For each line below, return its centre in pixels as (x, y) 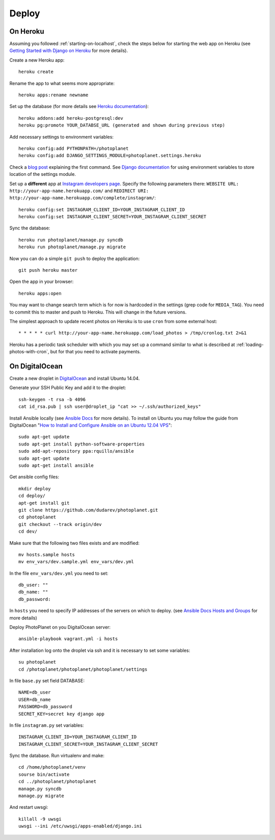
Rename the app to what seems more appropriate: (62, 83)
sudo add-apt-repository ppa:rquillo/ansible (76, 451)
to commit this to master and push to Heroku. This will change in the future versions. (98, 312)
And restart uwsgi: (29, 807)
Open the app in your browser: (42, 282)
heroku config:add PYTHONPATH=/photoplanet (74, 148)
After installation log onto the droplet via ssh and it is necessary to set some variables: (100, 650)
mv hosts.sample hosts (47, 555)
